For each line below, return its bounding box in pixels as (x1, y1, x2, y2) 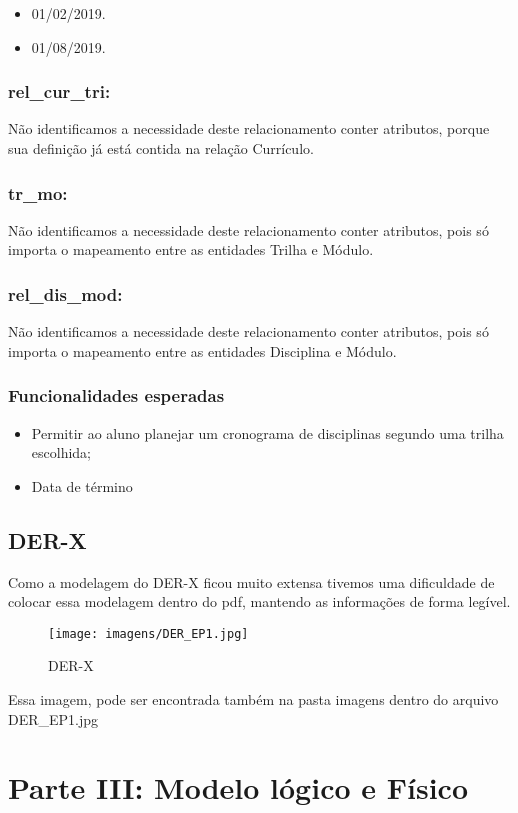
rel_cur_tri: (8, 79, 111, 104)
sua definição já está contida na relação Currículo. (8, 138, 314, 158)
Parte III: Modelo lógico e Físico (8, 767, 469, 808)
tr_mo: (8, 180, 68, 205)
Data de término (31, 475, 133, 496)
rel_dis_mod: (8, 281, 123, 306)
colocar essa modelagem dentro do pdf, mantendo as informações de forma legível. (8, 591, 511, 612)
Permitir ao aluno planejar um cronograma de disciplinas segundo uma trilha (31, 422, 504, 443)
